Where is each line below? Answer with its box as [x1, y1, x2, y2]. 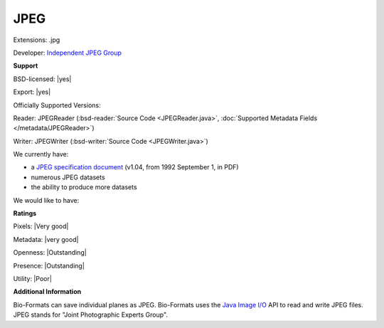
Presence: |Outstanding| [13, 261, 85, 270]
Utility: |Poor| [13, 274, 53, 282]
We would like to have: [13, 196, 80, 204]
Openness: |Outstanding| [13, 248, 87, 257]
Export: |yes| [13, 88, 51, 96]
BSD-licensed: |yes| [13, 75, 72, 83]
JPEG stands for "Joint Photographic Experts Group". [13, 310, 169, 319]
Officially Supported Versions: [13, 100, 101, 110]
